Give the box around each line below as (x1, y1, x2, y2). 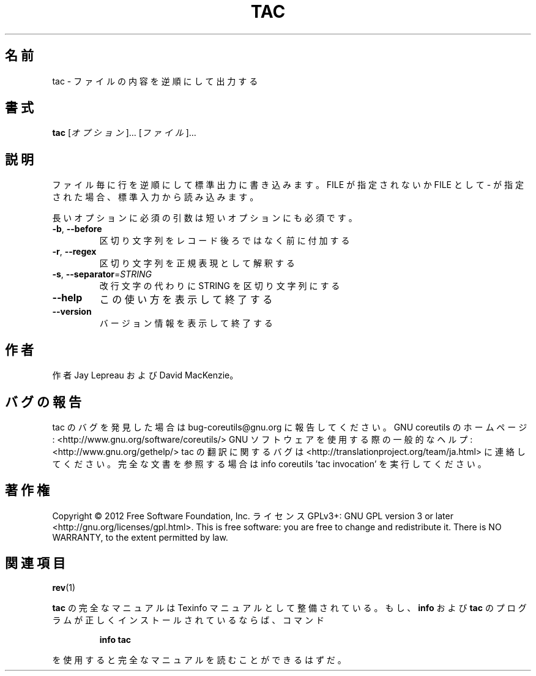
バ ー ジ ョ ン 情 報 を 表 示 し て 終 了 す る (99, 318, 273, 329)
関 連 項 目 (5, 555, 65, 571)
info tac (99, 634, 132, 645)
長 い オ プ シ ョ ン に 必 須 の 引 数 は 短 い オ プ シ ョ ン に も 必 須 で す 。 (52, 212, 357, 223)
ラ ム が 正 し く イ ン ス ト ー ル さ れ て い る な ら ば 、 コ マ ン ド (52, 614, 324, 625)
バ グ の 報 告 (5, 394, 81, 410)
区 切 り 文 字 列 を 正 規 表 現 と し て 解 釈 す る (99, 258, 295, 269)
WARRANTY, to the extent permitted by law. (52, 531, 228, 543)
